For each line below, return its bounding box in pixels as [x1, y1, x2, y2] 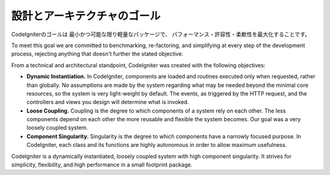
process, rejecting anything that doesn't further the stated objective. [11, 50, 183, 58]
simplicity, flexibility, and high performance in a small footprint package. [11, 161, 193, 168]
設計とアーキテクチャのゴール [11, 9, 161, 23]
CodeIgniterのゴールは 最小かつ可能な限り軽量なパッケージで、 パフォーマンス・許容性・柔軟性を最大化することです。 [11, 31, 311, 38]
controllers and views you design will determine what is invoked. [26, 99, 189, 106]
